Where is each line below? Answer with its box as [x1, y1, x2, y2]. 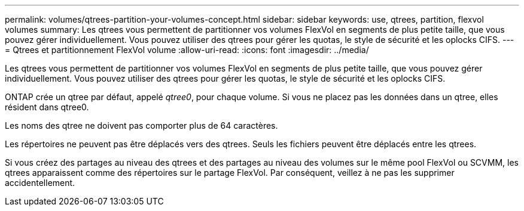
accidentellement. [5, 178, 75, 188]
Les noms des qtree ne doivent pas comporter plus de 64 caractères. [5, 120, 278, 131]
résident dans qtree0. [5, 102, 89, 112]
